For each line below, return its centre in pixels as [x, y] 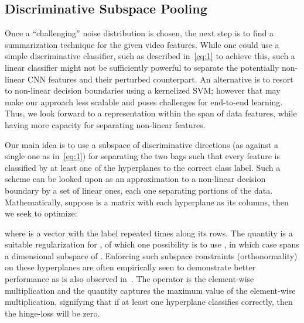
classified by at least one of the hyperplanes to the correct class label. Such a [143, 167]
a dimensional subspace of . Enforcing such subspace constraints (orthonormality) [151, 255]
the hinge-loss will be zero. [52, 313]
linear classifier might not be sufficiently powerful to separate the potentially [142, 67]
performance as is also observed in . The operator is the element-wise [129, 279]
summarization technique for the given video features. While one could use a [142, 44]
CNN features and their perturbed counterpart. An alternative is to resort [160, 79]
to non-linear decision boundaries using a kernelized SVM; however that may [143, 90]
